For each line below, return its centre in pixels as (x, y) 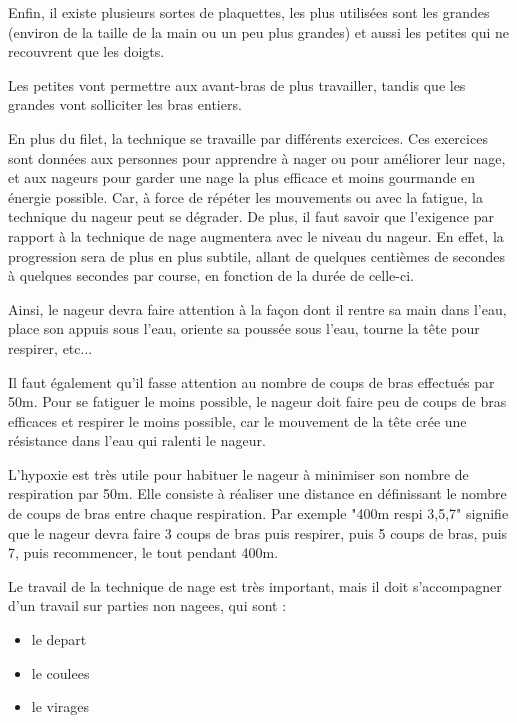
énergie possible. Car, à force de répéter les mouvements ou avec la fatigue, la (245, 196)
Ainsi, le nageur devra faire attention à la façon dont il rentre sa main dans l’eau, (257, 308)
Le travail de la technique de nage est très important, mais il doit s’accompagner (255, 585)
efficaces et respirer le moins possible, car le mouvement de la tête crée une (237, 420)
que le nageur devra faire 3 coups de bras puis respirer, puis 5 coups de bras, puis (258, 532)
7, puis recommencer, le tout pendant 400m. (143, 552)
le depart (59, 639)
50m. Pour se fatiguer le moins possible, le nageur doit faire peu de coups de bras (257, 401)
